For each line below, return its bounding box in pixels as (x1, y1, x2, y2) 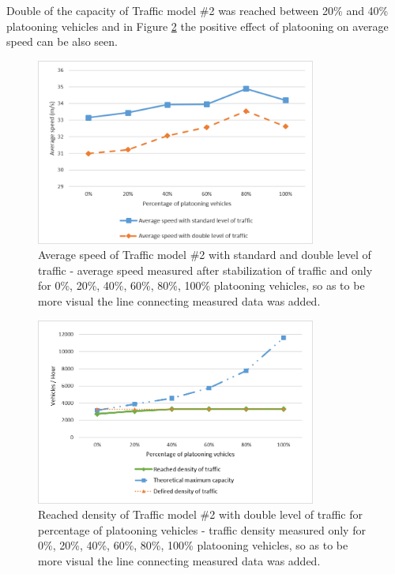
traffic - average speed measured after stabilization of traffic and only (38, 261, 373, 278)
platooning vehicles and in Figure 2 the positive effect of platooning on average (6, 17, 389, 34)
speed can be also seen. (6, 33, 118, 50)
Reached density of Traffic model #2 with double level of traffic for (38, 506, 363, 523)
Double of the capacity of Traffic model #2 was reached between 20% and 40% (6, 2, 389, 18)
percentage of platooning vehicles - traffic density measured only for (38, 521, 366, 538)
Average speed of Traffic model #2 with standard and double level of (38, 246, 371, 263)
